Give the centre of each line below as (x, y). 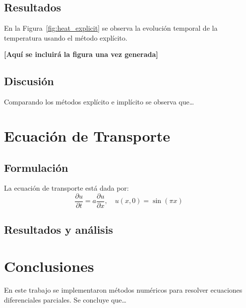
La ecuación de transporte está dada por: (66, 188)
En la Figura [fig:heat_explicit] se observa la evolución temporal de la (111, 28)
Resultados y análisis (59, 230)
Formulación (36, 167)
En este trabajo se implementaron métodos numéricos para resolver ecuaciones (123, 289)
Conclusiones (49, 266)
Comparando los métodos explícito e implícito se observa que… (99, 102)
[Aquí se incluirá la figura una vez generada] (81, 54)
